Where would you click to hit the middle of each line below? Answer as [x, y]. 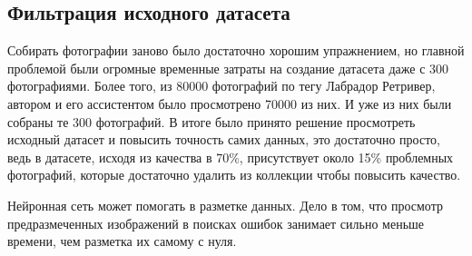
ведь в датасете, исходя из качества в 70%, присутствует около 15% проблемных [231, 157]
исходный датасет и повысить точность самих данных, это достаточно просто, [224, 139]
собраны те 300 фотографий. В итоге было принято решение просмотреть [211, 121]
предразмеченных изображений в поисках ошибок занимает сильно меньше [216, 223]
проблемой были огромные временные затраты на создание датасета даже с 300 [228, 68]
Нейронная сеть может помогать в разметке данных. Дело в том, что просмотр [225, 205]
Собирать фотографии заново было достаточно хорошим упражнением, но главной [236, 50]
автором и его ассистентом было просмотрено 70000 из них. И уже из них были [230, 103]
